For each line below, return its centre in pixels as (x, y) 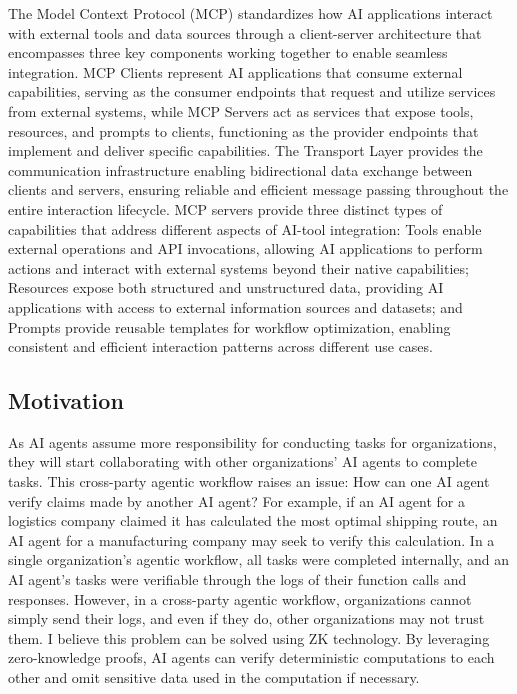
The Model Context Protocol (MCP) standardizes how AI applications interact (250, 13)
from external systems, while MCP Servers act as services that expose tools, (241, 110)
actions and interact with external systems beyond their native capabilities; (238, 267)
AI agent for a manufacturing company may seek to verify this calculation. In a (251, 539)
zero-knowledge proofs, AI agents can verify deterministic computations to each (251, 657)
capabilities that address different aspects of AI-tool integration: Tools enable (245, 228)
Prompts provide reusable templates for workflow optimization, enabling (229, 326)
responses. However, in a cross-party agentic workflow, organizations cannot (240, 598)
